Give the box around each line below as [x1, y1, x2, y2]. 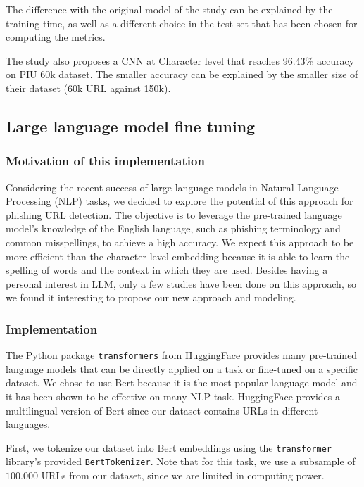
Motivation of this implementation [6, 152, 205, 170]
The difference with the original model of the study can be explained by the [6, 2, 333, 16]
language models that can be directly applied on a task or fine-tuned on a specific [6, 361, 358, 376]
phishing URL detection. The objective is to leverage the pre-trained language [6, 207, 342, 222]
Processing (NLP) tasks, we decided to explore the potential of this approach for [6, 194, 353, 208]
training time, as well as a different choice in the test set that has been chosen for [6, 15, 358, 30]
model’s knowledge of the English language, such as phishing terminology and [6, 221, 341, 236]
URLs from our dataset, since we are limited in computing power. [41, 468, 325, 483]
